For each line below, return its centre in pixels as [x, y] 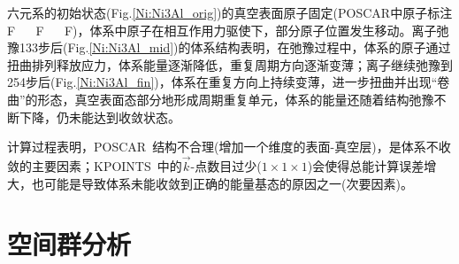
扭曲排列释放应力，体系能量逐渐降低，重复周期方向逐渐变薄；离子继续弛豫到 [230, 64]
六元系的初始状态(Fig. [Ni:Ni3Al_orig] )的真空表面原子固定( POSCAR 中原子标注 [230, 12]
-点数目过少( [226, 165]
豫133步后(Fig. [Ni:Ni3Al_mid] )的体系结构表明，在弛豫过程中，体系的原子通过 [229, 47]
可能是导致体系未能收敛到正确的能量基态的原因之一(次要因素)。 [228, 183]
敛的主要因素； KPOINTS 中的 [95, 165]
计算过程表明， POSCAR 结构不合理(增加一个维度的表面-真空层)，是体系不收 [229, 147]
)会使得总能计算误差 [366, 165]
